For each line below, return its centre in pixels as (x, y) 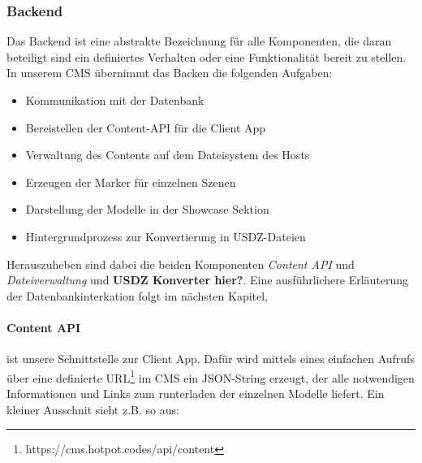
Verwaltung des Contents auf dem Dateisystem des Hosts (168, 155)
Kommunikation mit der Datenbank (115, 100)
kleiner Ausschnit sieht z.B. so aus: (93, 409)
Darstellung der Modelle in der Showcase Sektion (147, 209)
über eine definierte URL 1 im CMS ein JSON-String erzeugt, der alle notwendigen (211, 376)
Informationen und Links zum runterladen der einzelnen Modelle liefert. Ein (196, 393)
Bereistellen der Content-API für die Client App (146, 127)
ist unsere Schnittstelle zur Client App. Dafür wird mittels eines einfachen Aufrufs (211, 359)
